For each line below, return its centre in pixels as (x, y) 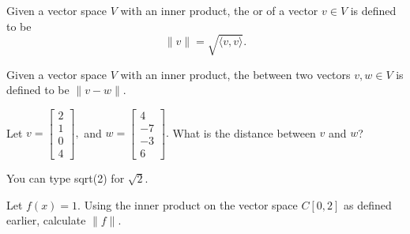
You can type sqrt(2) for (66, 178)
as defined (368, 204)
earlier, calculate (46, 220)
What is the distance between (244, 132)
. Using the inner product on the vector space (188, 204)
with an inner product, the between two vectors (235, 74)
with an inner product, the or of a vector (219, 10)
